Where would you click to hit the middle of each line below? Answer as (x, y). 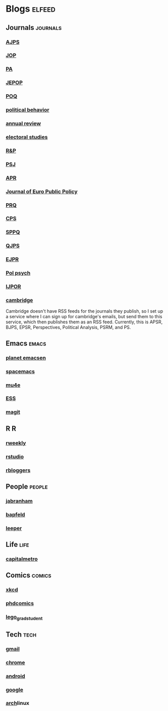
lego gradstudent (24, 618)
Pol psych (18, 273)
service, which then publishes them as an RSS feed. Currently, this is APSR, (84, 322)
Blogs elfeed (31, 9)
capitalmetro (22, 559)
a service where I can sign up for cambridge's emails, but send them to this (84, 317)
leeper (14, 528)
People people (27, 486)
